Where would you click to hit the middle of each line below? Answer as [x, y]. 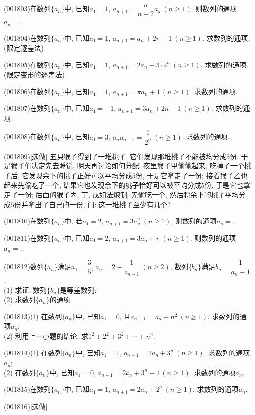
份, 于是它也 [224, 185]
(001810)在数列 [27, 221]
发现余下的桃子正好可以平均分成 [80, 175]
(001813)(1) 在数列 [33, 316]
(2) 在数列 [20, 372]
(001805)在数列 [27, 64]
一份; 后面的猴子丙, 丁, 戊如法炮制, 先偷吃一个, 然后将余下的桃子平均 [128, 195]
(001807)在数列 [27, 108]
